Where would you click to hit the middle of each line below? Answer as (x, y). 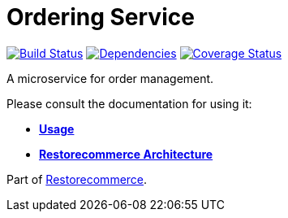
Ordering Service (101, 17)
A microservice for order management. (110, 78)
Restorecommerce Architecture (126, 154)
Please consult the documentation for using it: (129, 103)
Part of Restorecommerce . (77, 179)
